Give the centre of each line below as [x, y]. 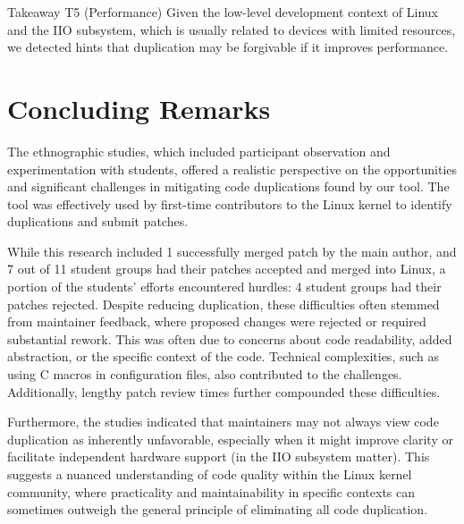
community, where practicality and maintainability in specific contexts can [211, 491]
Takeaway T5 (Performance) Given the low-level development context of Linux [223, 12]
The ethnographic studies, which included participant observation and [199, 151]
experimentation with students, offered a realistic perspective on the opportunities [232, 169]
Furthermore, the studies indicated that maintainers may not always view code [223, 422]
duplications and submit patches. [98, 221]
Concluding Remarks [139, 108]
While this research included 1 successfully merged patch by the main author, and [232, 251]
